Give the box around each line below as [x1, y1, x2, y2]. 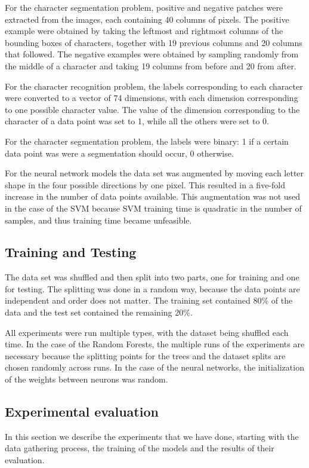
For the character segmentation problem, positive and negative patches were [5, 1, 283, 13]
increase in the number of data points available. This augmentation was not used [5, 190, 301, 203]
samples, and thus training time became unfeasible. [5, 213, 192, 226]
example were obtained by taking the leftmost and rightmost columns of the [5, 25, 283, 37]
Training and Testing [5, 243, 137, 261]
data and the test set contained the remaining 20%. [5, 306, 193, 319]
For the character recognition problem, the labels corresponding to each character [5, 79, 303, 92]
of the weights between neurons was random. [5, 373, 168, 386]
